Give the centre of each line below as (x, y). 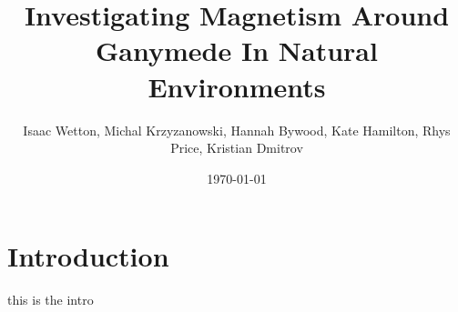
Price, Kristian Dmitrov (237, 148)
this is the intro (51, 300)
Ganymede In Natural (237, 50)
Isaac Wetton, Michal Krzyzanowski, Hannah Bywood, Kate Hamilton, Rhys (237, 130)
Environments (237, 86)
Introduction (88, 256)
